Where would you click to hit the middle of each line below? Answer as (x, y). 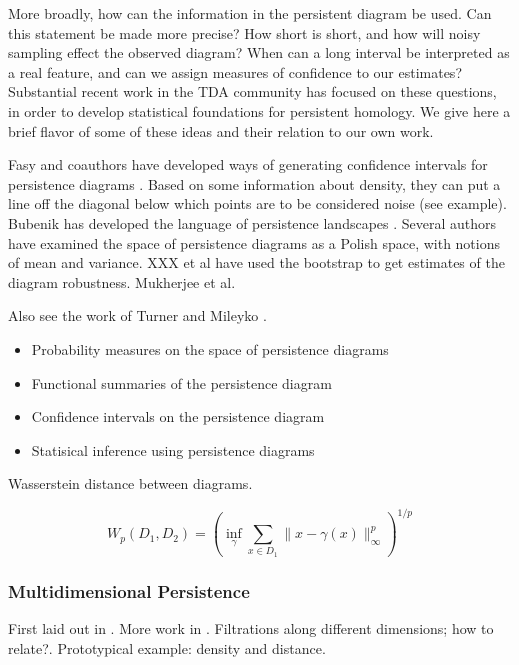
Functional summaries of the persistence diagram (181, 382)
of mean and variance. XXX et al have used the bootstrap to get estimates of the (256, 262)
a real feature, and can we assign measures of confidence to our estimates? (235, 71)
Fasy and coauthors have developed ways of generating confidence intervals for (248, 164)
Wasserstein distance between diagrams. (130, 483)
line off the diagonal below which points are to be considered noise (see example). (257, 203)
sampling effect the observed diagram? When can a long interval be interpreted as (259, 52)
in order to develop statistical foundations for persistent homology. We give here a (259, 110)
